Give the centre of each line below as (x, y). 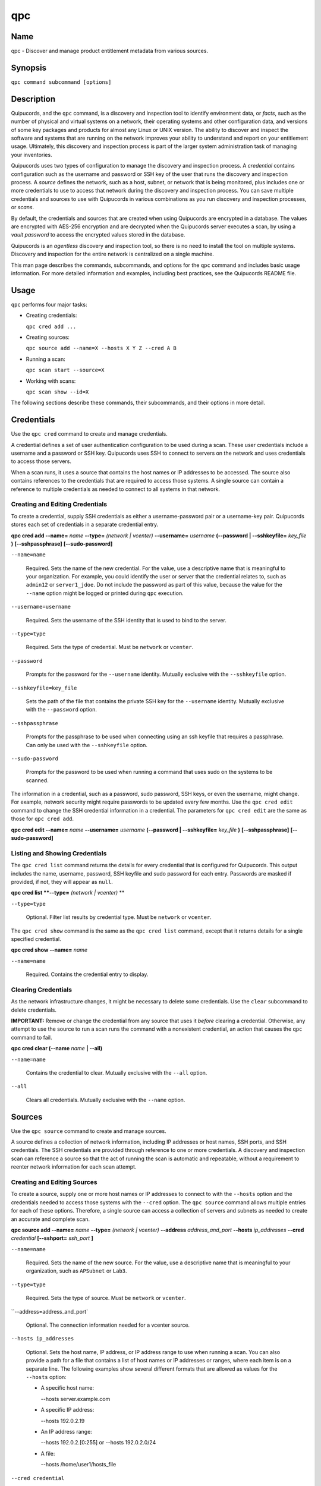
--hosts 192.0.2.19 (63, 1421)
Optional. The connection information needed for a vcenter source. (108, 1325)
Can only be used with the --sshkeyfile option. (87, 745)
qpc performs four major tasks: (49, 304)
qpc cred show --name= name (49, 950)
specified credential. (36, 939)
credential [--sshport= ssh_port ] (52, 1238)
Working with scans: (51, 381)
